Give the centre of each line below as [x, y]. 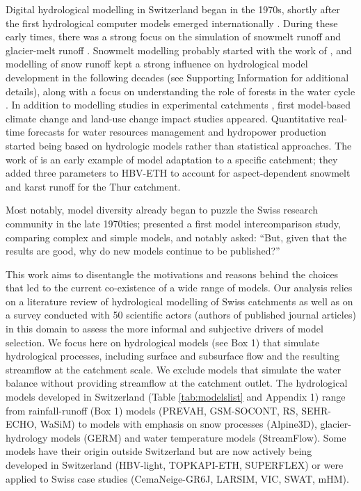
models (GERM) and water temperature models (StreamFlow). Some [199, 437]
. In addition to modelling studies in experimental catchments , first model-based [178, 105]
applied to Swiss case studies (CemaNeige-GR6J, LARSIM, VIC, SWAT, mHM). [177, 478]
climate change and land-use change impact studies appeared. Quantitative [166, 118]
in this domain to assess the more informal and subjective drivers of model [165, 329]
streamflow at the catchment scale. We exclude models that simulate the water [174, 369]
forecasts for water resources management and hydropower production [177, 132]
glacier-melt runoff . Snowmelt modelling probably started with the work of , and [179, 50]
